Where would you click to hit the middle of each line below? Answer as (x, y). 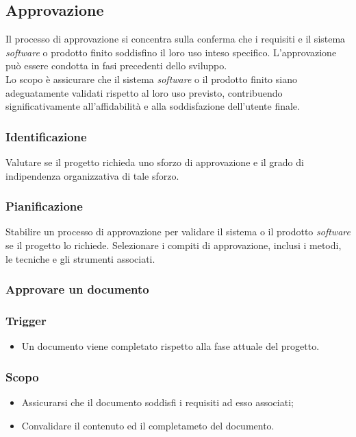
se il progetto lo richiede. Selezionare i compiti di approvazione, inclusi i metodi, (174, 245)
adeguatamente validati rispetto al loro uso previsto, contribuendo (144, 92)
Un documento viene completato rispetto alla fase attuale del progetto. (170, 346)
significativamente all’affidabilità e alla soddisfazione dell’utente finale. (153, 106)
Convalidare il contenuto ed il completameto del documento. (148, 425)
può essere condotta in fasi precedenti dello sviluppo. (116, 66)
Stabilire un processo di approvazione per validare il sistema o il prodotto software (178, 232)
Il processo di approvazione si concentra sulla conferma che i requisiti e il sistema (176, 39)
